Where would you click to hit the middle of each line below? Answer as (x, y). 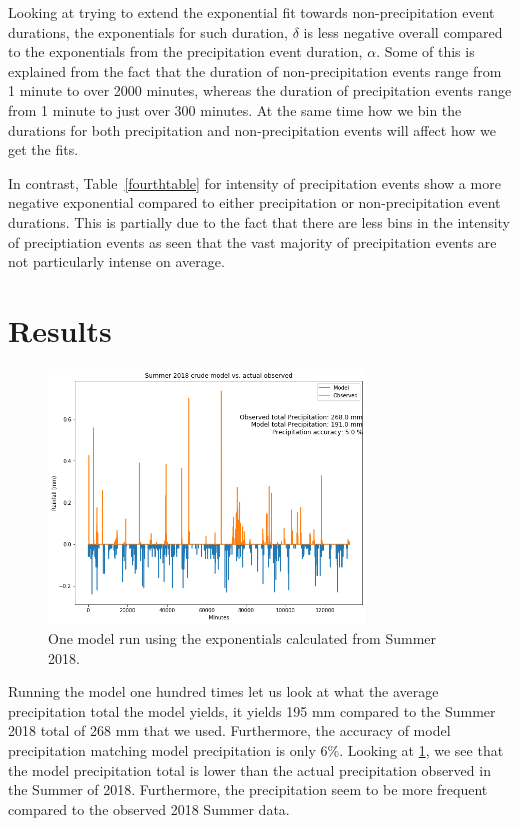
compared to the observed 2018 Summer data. (149, 808)
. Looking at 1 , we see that (421, 750)
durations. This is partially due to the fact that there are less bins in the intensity (259, 221)
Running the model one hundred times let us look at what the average (223, 691)
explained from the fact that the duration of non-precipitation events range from (255, 70)
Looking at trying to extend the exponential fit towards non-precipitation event (251, 12)
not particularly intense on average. (116, 261)
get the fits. (43, 149)
